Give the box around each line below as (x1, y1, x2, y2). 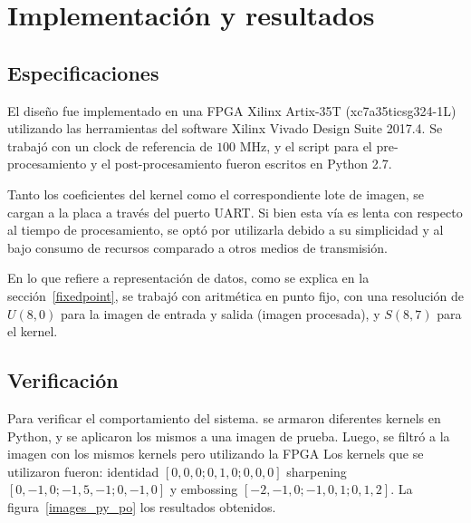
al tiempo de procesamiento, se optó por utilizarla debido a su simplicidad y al (7, 220, 444, 239)
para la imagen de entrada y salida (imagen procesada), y (60, 304, 380, 323)
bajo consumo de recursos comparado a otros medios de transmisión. (7, 237, 388, 257)
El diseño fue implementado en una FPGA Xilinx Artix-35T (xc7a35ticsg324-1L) (7, 101, 457, 120)
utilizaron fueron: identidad (7, 461, 159, 480)
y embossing (169, 479, 238, 499)
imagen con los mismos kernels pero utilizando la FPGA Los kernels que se (7, 444, 424, 463)
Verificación (7, 366, 119, 394)
